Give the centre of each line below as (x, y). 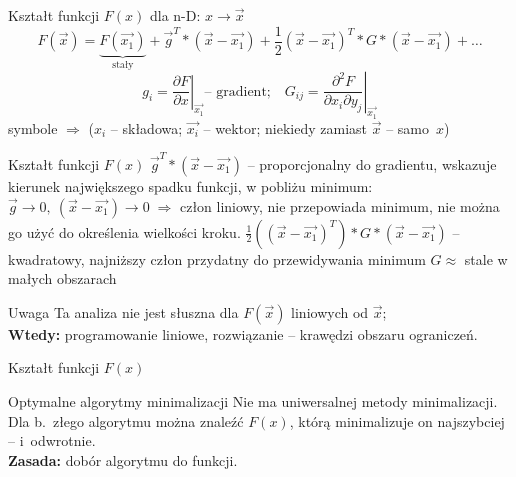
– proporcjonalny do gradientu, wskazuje (372, 164)
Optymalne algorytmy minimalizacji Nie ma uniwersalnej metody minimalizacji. (253, 400)
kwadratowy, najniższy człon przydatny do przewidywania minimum (217, 258)
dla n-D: (175, 15)
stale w (486, 258)
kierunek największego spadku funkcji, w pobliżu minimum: (190, 186)
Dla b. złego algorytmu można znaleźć (126, 420)
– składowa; (146, 127)
